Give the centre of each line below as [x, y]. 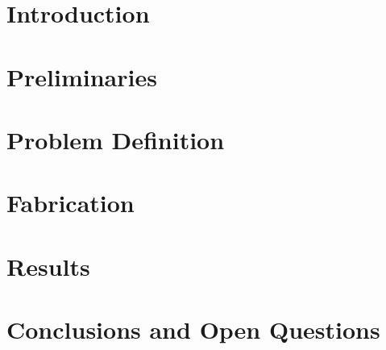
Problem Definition [116, 139]
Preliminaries [82, 76]
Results [48, 266]
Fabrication [71, 203]
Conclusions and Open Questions [193, 329]
